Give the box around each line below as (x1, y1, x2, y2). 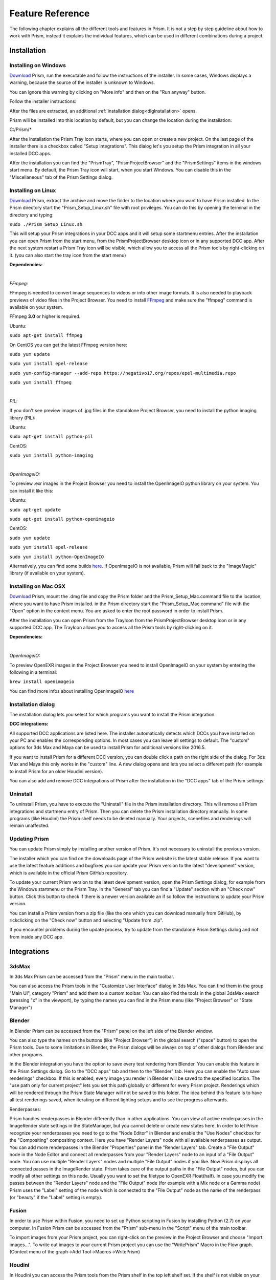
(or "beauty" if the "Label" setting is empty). (9, 1194, 103, 1201)
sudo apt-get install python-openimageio (9, 516, 115, 522)
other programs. (9, 1051, 44, 1057)
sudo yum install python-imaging (9, 453, 94, 458)
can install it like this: (9, 487, 54, 494)
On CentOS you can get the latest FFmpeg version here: (9, 342, 127, 348)
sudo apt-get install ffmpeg (9, 333, 83, 338)
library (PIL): (9, 415, 36, 421)
